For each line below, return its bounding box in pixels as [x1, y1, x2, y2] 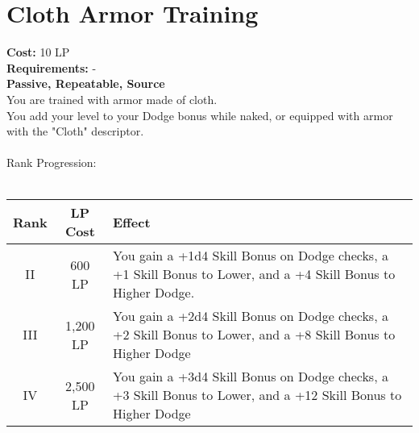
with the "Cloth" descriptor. [6, 123, 144, 139]
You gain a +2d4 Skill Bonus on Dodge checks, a [112, 306, 388, 326]
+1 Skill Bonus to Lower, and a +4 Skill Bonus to [112, 264, 396, 284]
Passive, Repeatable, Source [6, 75, 165, 92]
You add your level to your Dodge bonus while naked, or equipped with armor [6, 106, 393, 123]
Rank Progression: [6, 154, 97, 171]
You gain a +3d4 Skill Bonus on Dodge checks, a [112, 367, 388, 386]
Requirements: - [6, 59, 97, 76]
